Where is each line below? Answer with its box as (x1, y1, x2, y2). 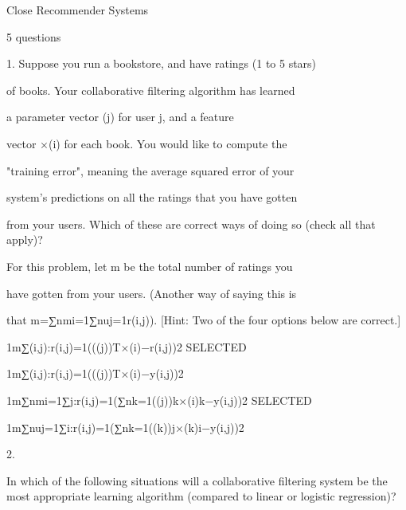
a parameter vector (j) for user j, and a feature (6, 108, 234, 125)
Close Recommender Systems (6, 2, 149, 18)
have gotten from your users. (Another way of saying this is (6, 284, 297, 301)
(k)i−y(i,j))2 (183, 418, 244, 435)
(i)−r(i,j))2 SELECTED (129, 338, 247, 355)
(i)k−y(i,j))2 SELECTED (187, 391, 312, 408)
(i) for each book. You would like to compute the (48, 135, 287, 151)
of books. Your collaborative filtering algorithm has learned (6, 81, 295, 98)
